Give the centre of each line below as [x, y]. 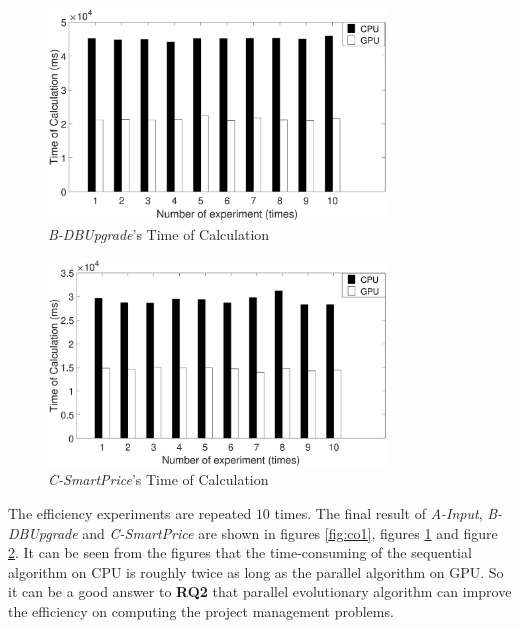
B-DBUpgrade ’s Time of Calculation [159, 233]
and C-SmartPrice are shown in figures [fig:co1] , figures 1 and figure [290, 532]
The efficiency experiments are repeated [130, 513]
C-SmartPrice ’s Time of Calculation [158, 479]
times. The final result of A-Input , [378, 513]
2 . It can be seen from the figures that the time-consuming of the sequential [240, 552]
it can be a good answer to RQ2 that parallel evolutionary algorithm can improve [260, 591]
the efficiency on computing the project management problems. [201, 611]
